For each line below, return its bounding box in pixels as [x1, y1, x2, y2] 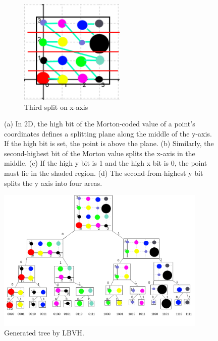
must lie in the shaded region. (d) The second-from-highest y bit [4, 168, 203, 178]
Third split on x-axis [24, 101, 88, 112]
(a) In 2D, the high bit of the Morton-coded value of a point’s [4, 118, 195, 129]
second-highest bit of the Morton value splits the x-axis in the [4, 148, 195, 158]
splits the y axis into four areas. [4, 177, 102, 188]
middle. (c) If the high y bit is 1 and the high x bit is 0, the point [4, 158, 207, 168]
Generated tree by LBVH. [4, 327, 84, 338]
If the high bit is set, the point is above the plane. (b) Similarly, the [4, 138, 214, 149]
